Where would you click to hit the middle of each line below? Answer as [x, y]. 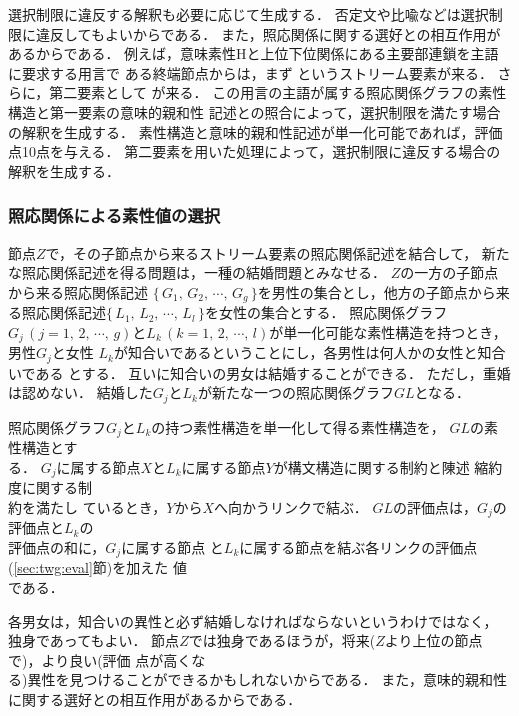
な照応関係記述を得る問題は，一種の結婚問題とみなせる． [197, 272]
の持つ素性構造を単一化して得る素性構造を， [298, 426]
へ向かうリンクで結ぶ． [290, 506]
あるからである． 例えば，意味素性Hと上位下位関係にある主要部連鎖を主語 [253, 53]
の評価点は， [434, 506]
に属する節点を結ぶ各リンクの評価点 [358, 546]
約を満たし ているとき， [87, 506]
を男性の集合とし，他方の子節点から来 [383, 291]
